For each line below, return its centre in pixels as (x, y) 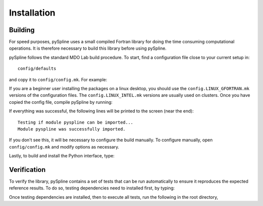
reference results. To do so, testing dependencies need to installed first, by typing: (92, 188)
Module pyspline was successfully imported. (72, 129)
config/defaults (37, 69)
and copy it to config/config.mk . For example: (58, 79)
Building (22, 30)
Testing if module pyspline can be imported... (75, 122)
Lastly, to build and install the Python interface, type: (62, 156)
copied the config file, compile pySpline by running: (61, 102)
